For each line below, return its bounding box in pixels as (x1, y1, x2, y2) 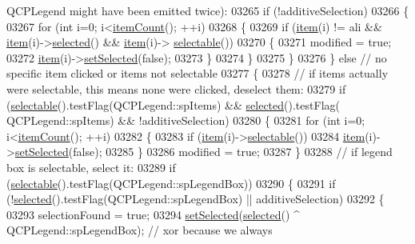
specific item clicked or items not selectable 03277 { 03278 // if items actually (6, 65, 389, 82)
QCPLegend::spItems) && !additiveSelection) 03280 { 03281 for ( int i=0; (6, 112, 365, 129)
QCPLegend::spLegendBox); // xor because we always (6, 222, 273, 238)
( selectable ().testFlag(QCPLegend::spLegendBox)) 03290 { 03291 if (6, 174, 336, 191)
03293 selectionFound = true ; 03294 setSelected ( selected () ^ (6, 206, 300, 222)
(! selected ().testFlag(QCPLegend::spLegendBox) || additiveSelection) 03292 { (6, 190, 385, 207)
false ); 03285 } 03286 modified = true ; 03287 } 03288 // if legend (73, 143, 393, 160)
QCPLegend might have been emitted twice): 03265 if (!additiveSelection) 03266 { (6, 2, 409, 18)
